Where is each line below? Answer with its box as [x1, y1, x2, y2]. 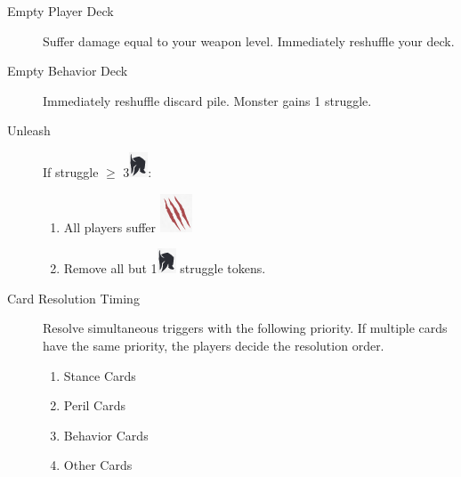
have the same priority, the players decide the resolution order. [43, 336, 384, 354]
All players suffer [63, 217, 157, 236]
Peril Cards [63, 396, 125, 415]
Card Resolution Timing [7, 288, 140, 307]
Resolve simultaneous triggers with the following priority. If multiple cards [43, 319, 448, 337]
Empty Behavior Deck [7, 61, 128, 80]
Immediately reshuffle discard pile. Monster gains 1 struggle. [43, 91, 372, 109]
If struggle [43, 162, 99, 181]
